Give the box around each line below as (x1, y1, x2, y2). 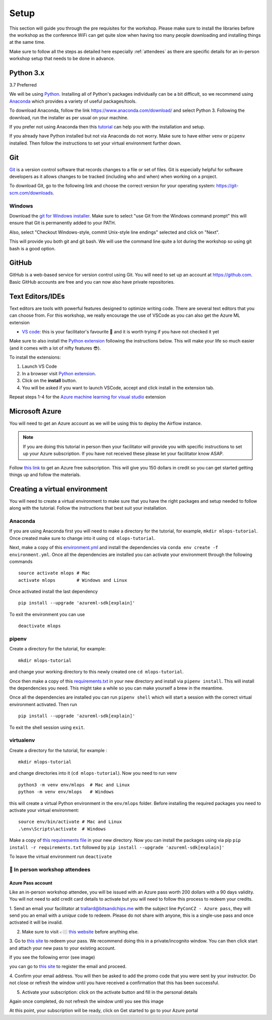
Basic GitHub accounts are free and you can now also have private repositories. (9, 279, 175, 285)
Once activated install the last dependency (9, 588, 98, 594)
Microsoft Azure (9, 407, 61, 416)
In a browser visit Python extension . (22, 370, 96, 376)
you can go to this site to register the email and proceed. (9, 964, 127, 970)
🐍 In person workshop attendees (9, 866, 91, 873)
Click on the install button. (22, 378, 77, 384)
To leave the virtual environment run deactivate (9, 853, 112, 859)
